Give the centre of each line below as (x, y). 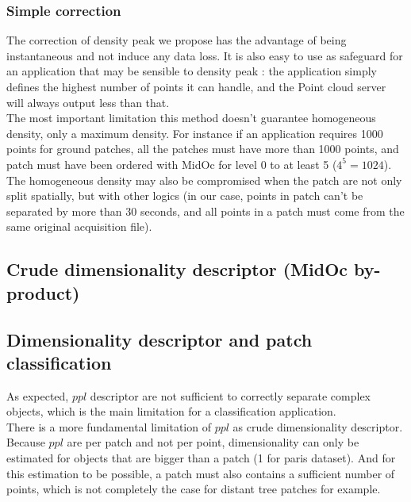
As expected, (38, 395)
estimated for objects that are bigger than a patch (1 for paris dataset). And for (201, 458)
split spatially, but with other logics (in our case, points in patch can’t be (185, 195)
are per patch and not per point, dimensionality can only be (213, 442)
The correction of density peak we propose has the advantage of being (177, 40)
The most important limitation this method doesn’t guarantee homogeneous (191, 118)
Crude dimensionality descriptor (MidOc (177, 269)
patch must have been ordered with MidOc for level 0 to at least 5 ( (172, 164)
